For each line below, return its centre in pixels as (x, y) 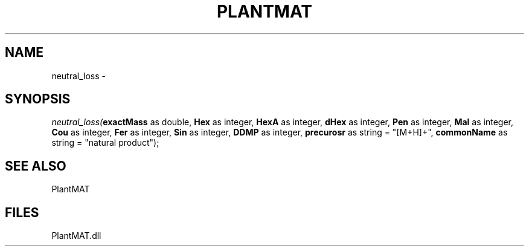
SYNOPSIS (38, 99)
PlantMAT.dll (76, 236)
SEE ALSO (36, 166)
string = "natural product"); (105, 143)
